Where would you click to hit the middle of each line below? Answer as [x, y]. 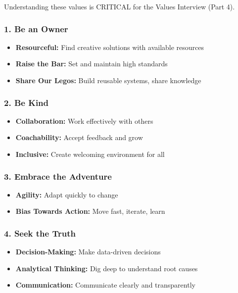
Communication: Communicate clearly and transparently [105, 285]
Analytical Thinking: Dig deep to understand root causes [107, 268]
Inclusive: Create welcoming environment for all [90, 154]
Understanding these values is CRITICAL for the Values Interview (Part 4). [119, 6]
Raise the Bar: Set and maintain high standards [92, 64]
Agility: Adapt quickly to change [67, 194]
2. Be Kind [26, 102]
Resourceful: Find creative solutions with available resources [110, 47]
